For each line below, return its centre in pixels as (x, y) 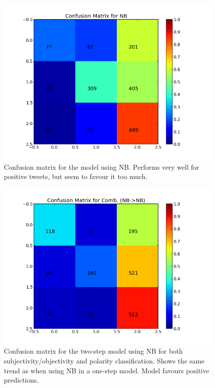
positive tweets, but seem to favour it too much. (76, 176)
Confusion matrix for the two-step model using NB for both (94, 351)
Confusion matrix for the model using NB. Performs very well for (102, 167)
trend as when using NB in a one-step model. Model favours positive (107, 370)
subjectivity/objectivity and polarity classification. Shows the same (104, 360)
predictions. (21, 380)
